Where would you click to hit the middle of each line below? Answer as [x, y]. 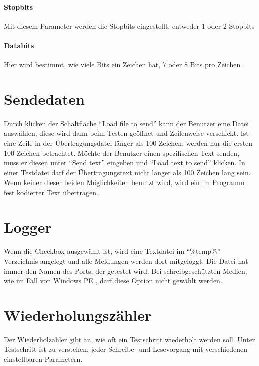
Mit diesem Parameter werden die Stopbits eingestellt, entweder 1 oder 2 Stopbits [129, 25]
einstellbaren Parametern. [43, 359]
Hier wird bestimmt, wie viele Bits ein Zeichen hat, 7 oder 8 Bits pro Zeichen [122, 64]
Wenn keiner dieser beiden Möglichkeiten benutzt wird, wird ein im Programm [124, 182]
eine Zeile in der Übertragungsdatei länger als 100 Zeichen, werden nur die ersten [128, 143]
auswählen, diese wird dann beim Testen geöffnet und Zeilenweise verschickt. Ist [126, 133]
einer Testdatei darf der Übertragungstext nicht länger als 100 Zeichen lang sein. [127, 172]
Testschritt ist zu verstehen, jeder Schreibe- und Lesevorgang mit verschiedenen [126, 349]
